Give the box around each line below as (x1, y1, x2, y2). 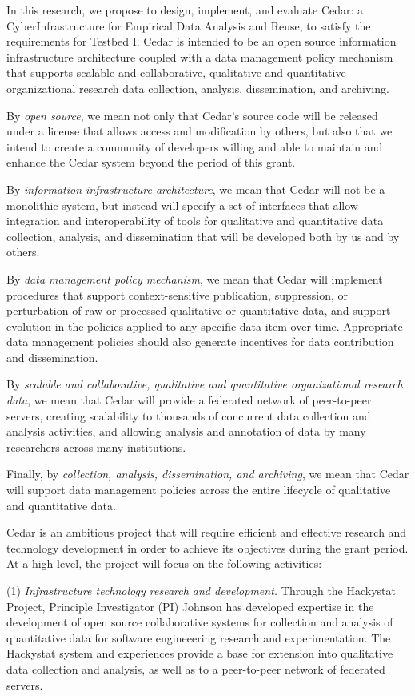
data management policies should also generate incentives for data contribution (6, 333, 394, 350)
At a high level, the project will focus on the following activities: (6, 555, 322, 572)
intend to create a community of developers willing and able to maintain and (6, 138, 383, 155)
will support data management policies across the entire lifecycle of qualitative (6, 481, 391, 498)
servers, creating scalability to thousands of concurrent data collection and (6, 407, 371, 424)
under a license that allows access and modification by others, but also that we (6, 123, 393, 139)
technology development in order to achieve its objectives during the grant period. (6, 539, 409, 556)
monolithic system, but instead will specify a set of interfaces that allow (6, 196, 358, 213)
